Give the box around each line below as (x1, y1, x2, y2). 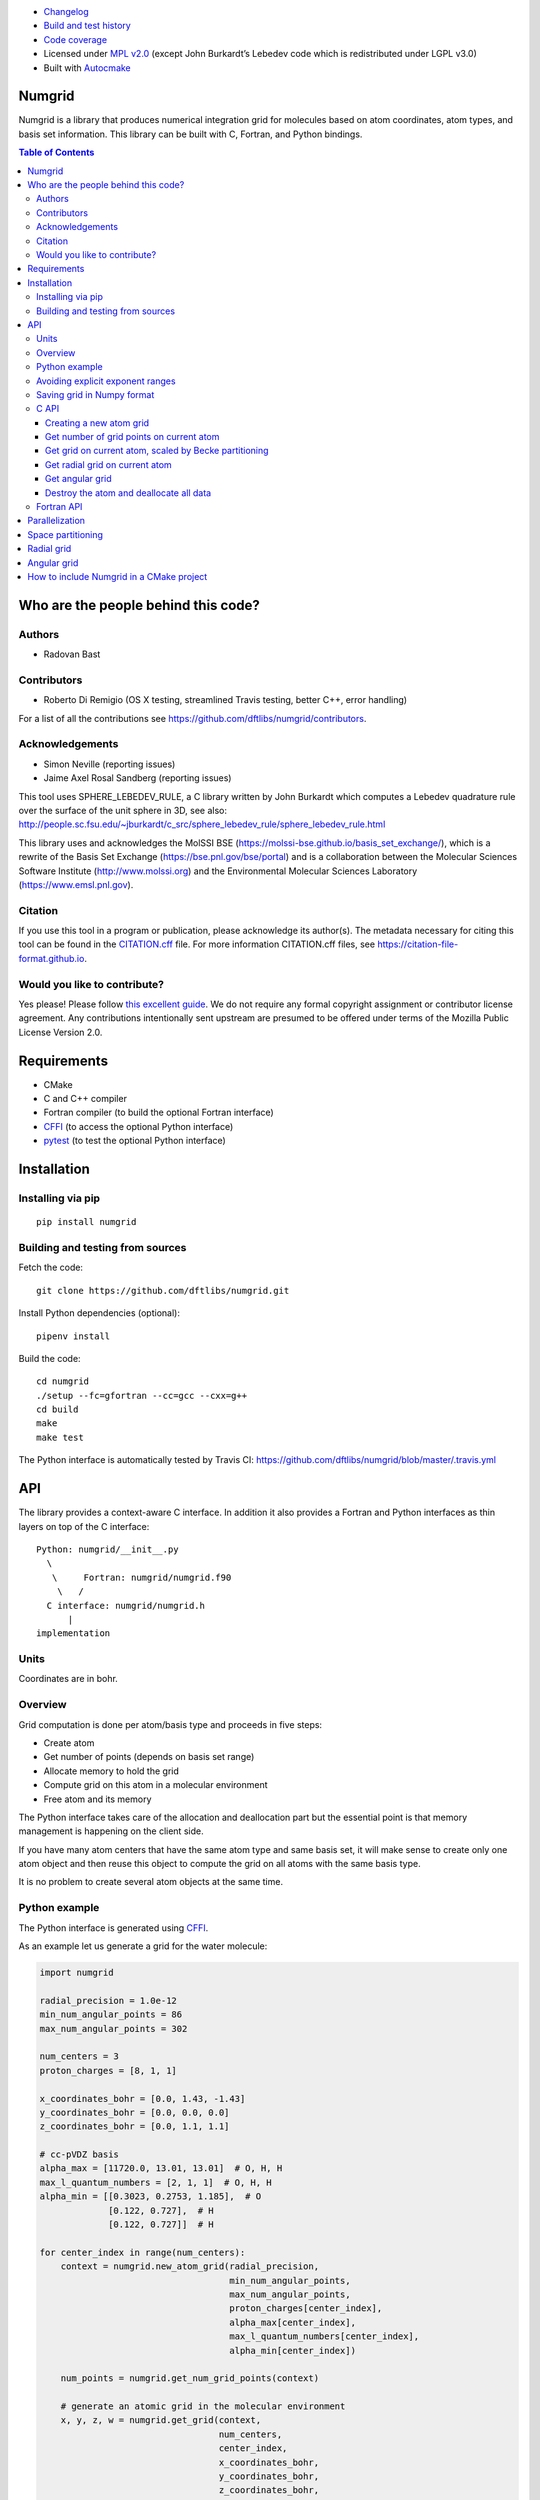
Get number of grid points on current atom (45, 431, 220, 443)
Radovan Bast (43, 648, 101, 660)
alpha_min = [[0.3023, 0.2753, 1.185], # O (39, 2191, 262, 2202)
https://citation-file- (376, 938, 459, 950)
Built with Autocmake (43, 61, 132, 74)
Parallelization (27, 515, 85, 527)
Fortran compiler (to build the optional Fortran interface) (43, 1106, 274, 1119)
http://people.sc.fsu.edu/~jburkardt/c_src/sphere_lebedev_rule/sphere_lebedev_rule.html (18, 818, 386, 830)
